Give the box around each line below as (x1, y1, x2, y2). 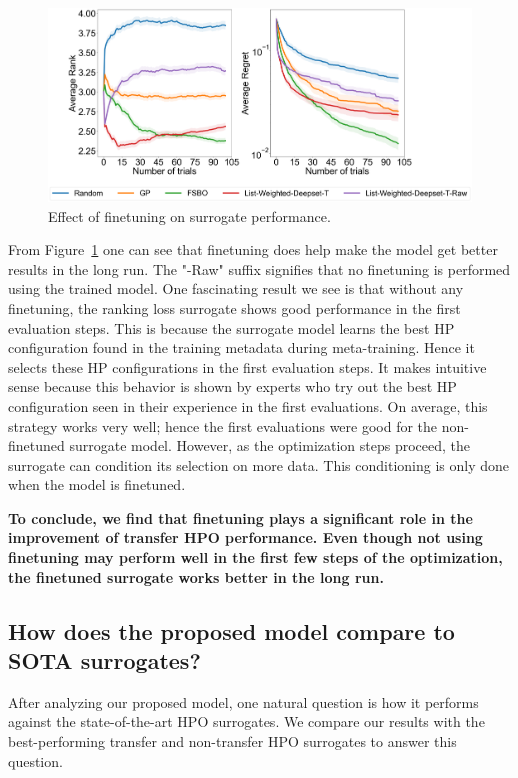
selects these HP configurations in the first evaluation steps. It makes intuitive (8, 356, 487, 377)
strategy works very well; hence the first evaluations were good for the (8, 415, 438, 436)
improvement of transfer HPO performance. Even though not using (8, 527, 483, 548)
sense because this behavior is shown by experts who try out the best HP (8, 376, 457, 397)
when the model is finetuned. (8, 474, 186, 495)
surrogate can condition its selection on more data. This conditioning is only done (8, 454, 510, 475)
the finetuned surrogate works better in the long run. (8, 566, 384, 587)
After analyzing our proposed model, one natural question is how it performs (8, 691, 479, 712)
